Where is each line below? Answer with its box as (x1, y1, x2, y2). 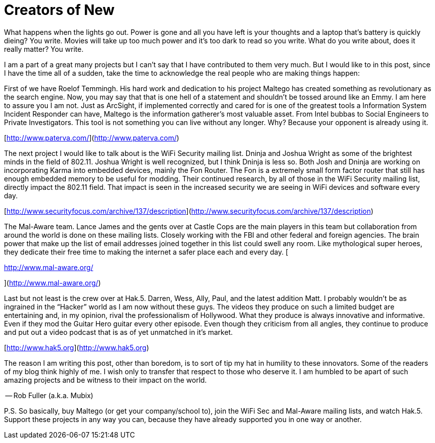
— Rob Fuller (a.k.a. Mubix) (5, 391, 94, 400)
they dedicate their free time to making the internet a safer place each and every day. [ (4, 247, 289, 256)
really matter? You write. (4, 44, 84, 53)
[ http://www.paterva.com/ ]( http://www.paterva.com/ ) (4, 133, 179, 142)
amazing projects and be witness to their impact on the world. (4, 375, 207, 384)
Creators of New (4, 1, 115, 18)
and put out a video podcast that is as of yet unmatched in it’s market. (4, 327, 233, 336)
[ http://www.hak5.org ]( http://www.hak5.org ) (4, 343, 149, 352)
